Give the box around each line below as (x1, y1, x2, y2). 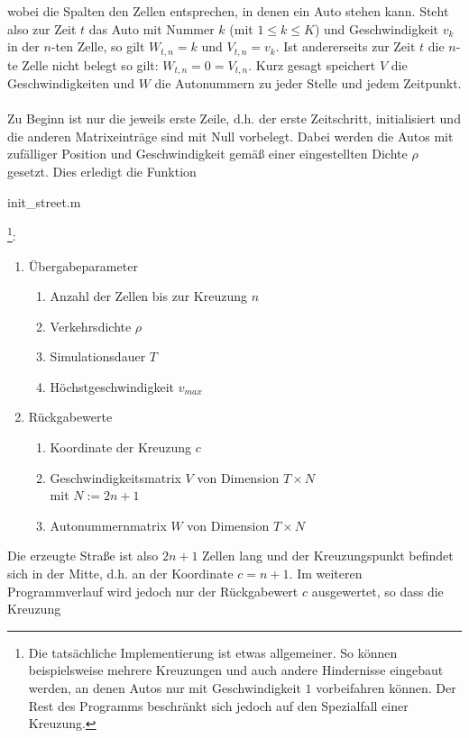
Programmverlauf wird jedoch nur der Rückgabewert (7, 581, 299, 600)
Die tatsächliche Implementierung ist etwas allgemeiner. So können (28, 642, 398, 661)
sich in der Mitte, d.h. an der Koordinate (7, 564, 234, 583)
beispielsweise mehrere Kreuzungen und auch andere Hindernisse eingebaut (28, 661, 444, 679)
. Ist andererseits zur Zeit (275, 37, 416, 56)
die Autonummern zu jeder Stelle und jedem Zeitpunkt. (154, 74, 462, 93)
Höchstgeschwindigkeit (50, 377, 175, 396)
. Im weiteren (289, 564, 363, 583)
